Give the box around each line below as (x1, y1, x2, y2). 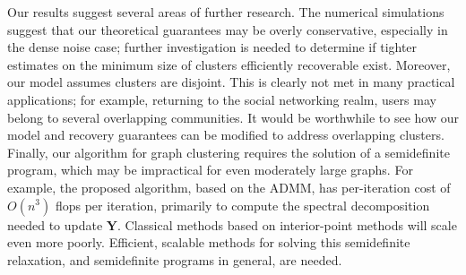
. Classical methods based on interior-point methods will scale (117, 215, 457, 234)
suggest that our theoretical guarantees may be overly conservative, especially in (7, 20, 448, 39)
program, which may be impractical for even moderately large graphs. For (7, 160, 413, 179)
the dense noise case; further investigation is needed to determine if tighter (7, 38, 418, 56)
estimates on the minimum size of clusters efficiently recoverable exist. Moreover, (7, 55, 451, 73)
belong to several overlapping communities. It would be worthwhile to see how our (7, 107, 459, 126)
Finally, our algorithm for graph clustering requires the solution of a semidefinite (7, 142, 450, 161)
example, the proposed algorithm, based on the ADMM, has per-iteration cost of (7, 177, 451, 196)
